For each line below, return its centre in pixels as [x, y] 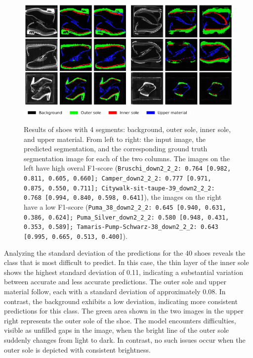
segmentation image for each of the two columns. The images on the [127, 158]
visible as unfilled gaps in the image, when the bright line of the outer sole [116, 330]
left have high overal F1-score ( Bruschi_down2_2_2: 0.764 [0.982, [127, 168]
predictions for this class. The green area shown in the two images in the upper [124, 311]
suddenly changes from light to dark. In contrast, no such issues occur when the [125, 339]
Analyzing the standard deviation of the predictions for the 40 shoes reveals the [125, 252]
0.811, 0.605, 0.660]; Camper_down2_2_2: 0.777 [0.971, [118, 179]
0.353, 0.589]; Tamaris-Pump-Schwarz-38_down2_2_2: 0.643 [121, 227]
